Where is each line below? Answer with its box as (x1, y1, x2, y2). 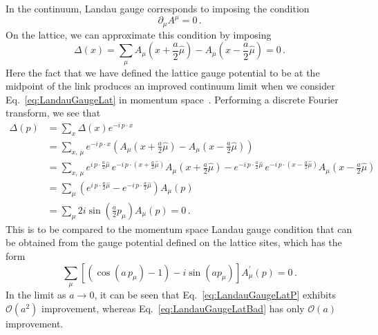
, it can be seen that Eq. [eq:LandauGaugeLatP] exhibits (94, 287, 336, 301)
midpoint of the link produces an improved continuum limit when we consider (6, 79, 335, 93)
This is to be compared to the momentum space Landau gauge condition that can (6, 221, 352, 236)
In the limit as (6, 287, 66, 301)
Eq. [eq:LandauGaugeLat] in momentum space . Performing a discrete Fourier (6, 92, 339, 106)
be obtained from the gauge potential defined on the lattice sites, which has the (6, 235, 342, 250)
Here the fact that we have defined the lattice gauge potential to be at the (6, 65, 320, 79)
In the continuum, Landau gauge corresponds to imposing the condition (6, 1, 310, 15)
